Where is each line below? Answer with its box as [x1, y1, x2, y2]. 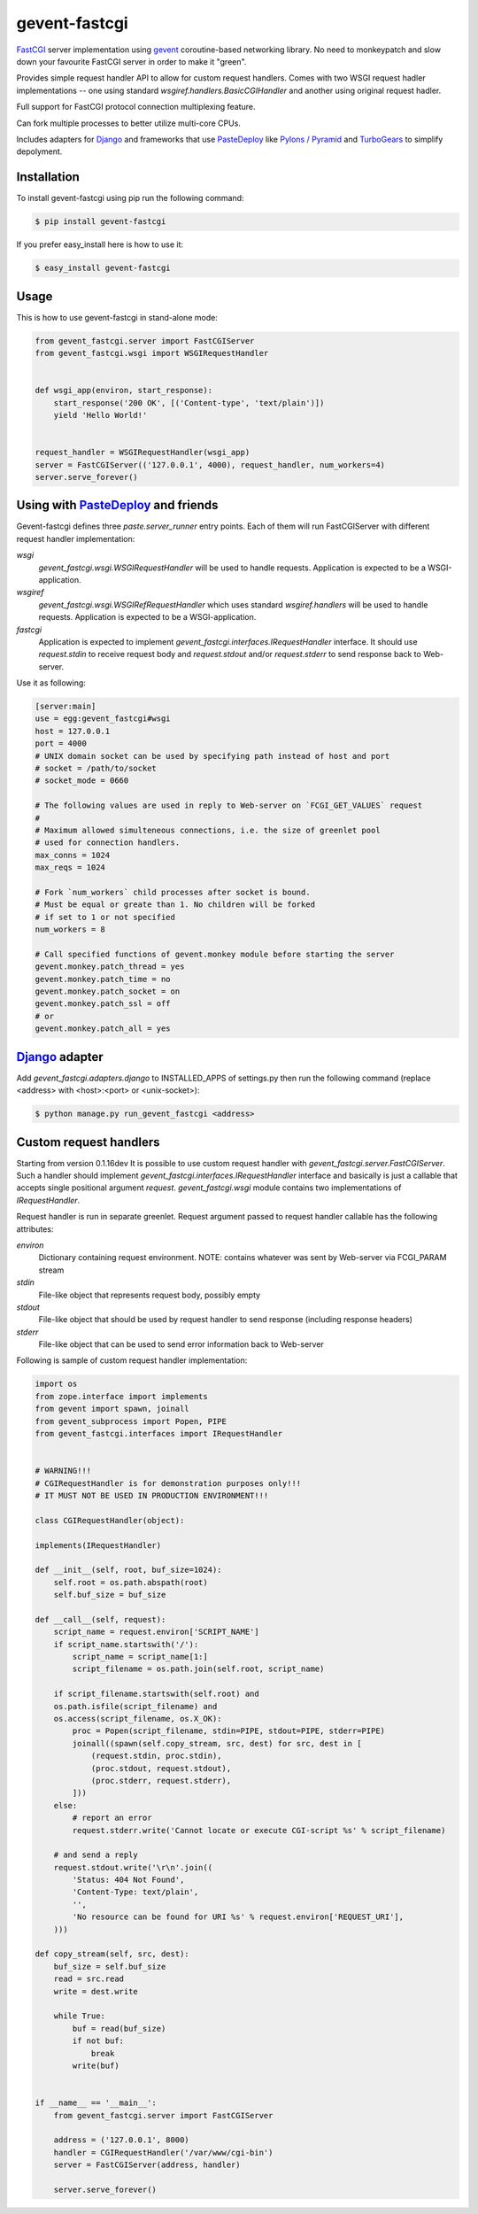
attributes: [16, 1223, 54, 1235]
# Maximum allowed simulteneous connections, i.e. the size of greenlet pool [35, 825, 381, 835]
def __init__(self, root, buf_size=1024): [35, 1565, 222, 1575]
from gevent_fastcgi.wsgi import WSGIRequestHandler [35, 348, 269, 359]
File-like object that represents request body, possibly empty [38, 1289, 261, 1300]
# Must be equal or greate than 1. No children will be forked [35, 900, 316, 910]
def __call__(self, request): [35, 1614, 166, 1624]
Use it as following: [16, 677, 86, 688]
